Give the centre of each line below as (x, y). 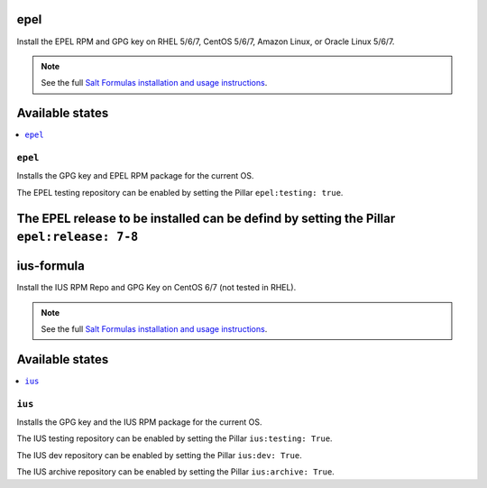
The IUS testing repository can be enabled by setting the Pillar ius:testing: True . (175, 438)
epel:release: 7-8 (78, 237)
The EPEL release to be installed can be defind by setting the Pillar (206, 218)
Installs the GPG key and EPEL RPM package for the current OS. (135, 176)
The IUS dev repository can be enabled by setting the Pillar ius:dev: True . (159, 455)
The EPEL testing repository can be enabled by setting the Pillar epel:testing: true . (180, 192)
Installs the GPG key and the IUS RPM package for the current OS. (139, 422)
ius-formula (51, 266)
